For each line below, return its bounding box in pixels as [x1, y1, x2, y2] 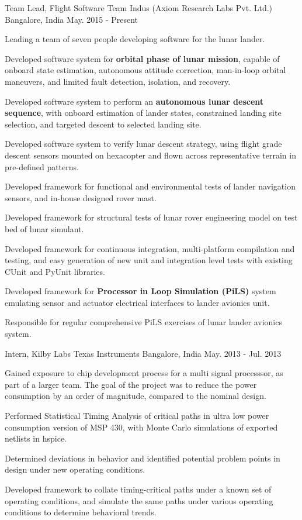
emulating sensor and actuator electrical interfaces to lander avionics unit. [5, 296, 270, 308]
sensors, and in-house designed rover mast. [5, 191, 157, 204]
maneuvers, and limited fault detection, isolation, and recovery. [5, 75, 231, 87]
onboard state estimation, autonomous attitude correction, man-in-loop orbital [5, 64, 286, 76]
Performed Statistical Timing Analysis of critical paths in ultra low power [5, 409, 269, 422]
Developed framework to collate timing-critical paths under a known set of [5, 483, 272, 495]
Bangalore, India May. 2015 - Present [5, 13, 138, 25]
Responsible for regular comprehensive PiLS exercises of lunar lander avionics [5, 316, 282, 328]
